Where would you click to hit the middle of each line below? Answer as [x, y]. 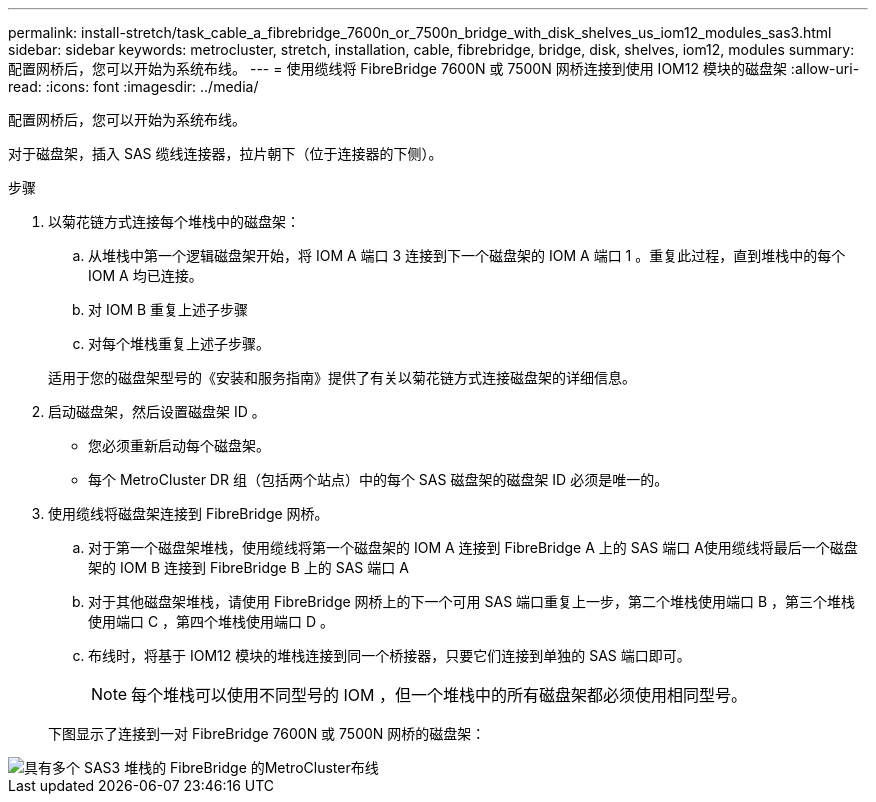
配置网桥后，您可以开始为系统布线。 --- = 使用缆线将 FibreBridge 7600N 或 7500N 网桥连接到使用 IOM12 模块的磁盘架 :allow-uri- [434, 68]
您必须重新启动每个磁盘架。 [179, 445]
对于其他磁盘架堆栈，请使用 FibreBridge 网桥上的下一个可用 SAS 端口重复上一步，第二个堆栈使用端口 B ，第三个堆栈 [472, 601]
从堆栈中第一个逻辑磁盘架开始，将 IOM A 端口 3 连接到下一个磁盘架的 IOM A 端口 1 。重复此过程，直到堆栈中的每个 [467, 255]
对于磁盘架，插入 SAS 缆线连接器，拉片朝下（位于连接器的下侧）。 [225, 153]
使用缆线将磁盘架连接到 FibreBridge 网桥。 [188, 513]
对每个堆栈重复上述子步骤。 [179, 343]
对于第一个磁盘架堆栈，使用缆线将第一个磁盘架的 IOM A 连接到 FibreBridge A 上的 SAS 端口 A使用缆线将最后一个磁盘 [473, 547]
